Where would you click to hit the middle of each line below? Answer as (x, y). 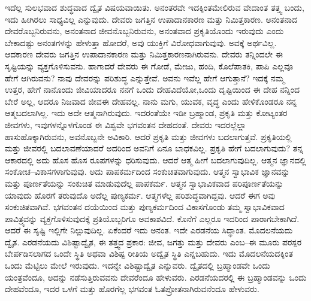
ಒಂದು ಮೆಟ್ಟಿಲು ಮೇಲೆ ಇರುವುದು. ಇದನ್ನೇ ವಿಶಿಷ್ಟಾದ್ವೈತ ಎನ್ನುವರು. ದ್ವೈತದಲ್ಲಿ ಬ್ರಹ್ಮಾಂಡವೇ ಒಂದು (138, 265)
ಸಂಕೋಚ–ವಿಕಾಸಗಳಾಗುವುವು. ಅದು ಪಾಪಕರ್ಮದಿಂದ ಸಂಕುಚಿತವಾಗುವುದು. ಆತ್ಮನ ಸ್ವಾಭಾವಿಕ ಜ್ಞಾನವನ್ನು (147, 171)
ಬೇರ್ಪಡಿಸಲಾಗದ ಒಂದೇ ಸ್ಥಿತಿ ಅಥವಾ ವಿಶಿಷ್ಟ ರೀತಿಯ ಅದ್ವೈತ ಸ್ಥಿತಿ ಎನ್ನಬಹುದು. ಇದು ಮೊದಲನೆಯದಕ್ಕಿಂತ (149, 253)
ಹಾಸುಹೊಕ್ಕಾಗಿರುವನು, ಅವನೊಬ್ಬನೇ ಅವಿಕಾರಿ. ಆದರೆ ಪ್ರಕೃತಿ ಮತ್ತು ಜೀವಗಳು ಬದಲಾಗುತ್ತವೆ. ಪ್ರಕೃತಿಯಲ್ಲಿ (148, 136)
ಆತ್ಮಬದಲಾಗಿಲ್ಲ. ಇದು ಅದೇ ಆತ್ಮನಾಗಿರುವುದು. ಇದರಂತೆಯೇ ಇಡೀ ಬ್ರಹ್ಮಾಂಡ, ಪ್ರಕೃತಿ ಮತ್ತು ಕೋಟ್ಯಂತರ (146, 113)
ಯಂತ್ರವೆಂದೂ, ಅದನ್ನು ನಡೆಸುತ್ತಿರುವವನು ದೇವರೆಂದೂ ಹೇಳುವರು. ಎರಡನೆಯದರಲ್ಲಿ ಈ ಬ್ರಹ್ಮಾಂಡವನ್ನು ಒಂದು (156, 277)
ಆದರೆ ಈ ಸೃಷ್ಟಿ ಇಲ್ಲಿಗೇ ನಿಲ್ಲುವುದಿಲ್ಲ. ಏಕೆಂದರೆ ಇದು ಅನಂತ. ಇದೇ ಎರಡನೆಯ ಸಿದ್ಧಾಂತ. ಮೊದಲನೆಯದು (149, 230)
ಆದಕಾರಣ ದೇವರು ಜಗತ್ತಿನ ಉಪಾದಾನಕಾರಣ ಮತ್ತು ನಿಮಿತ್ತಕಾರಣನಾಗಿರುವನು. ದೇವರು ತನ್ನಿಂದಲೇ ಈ (144, 54)
